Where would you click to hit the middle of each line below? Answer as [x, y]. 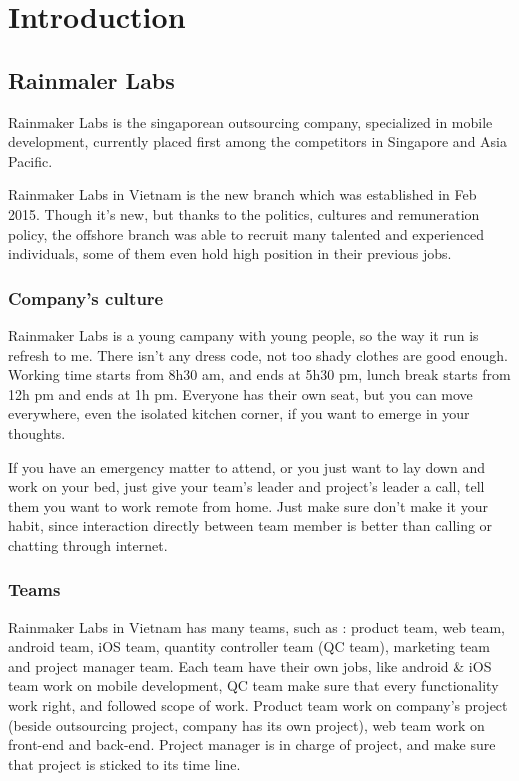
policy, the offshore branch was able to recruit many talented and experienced [246, 233]
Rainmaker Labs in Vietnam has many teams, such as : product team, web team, [257, 626]
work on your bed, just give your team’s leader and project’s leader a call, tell [246, 486]
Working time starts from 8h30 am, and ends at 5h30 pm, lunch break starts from [259, 374]
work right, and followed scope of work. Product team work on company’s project [258, 705]
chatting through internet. [88, 544]
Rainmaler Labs [91, 79]
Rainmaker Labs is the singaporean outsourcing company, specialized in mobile [250, 121]
